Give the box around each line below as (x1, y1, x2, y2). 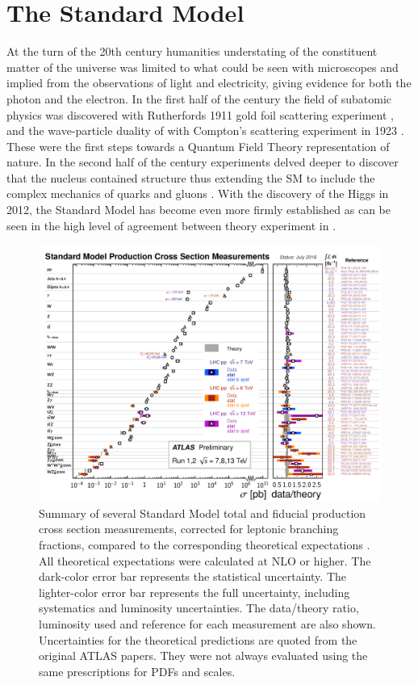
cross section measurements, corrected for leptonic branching (39, 520, 339, 537)
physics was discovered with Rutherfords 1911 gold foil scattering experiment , (6, 106, 394, 123)
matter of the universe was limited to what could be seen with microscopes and (6, 58, 399, 75)
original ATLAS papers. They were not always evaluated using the (39, 647, 368, 664)
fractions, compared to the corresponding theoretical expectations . (39, 536, 370, 553)
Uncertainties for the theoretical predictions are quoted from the (39, 631, 357, 648)
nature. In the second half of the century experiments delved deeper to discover (6, 153, 399, 170)
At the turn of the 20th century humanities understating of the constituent (6, 43, 378, 60)
